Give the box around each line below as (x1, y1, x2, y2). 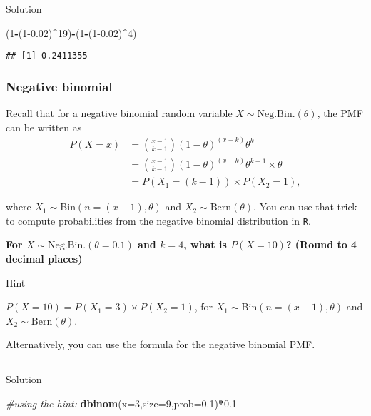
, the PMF (317, 106, 363, 121)
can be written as (6, 119, 82, 134)
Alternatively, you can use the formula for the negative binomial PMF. (6, 337, 315, 352)
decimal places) (6, 251, 83, 266)
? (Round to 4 (285, 237, 357, 252)
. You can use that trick (253, 199, 357, 214)
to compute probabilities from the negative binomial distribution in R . (6, 213, 311, 228)
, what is (183, 237, 227, 252)
